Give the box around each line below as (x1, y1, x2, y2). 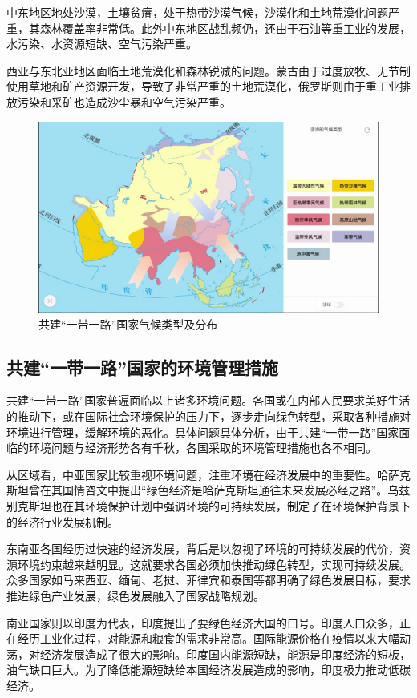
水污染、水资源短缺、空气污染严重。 (6, 35, 197, 52)
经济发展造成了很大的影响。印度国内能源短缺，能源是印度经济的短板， (39, 645, 411, 662)
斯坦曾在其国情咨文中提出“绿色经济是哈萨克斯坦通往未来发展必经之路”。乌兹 (6, 482, 411, 498)
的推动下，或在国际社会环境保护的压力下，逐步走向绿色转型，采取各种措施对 (6, 408, 411, 425)
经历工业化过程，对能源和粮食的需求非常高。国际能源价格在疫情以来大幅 (17, 630, 399, 647)
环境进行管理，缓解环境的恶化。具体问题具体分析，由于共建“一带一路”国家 (6, 423, 399, 440)
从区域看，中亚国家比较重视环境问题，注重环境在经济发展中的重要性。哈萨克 (6, 466, 411, 482)
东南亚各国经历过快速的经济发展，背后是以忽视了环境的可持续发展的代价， (6, 540, 399, 557)
